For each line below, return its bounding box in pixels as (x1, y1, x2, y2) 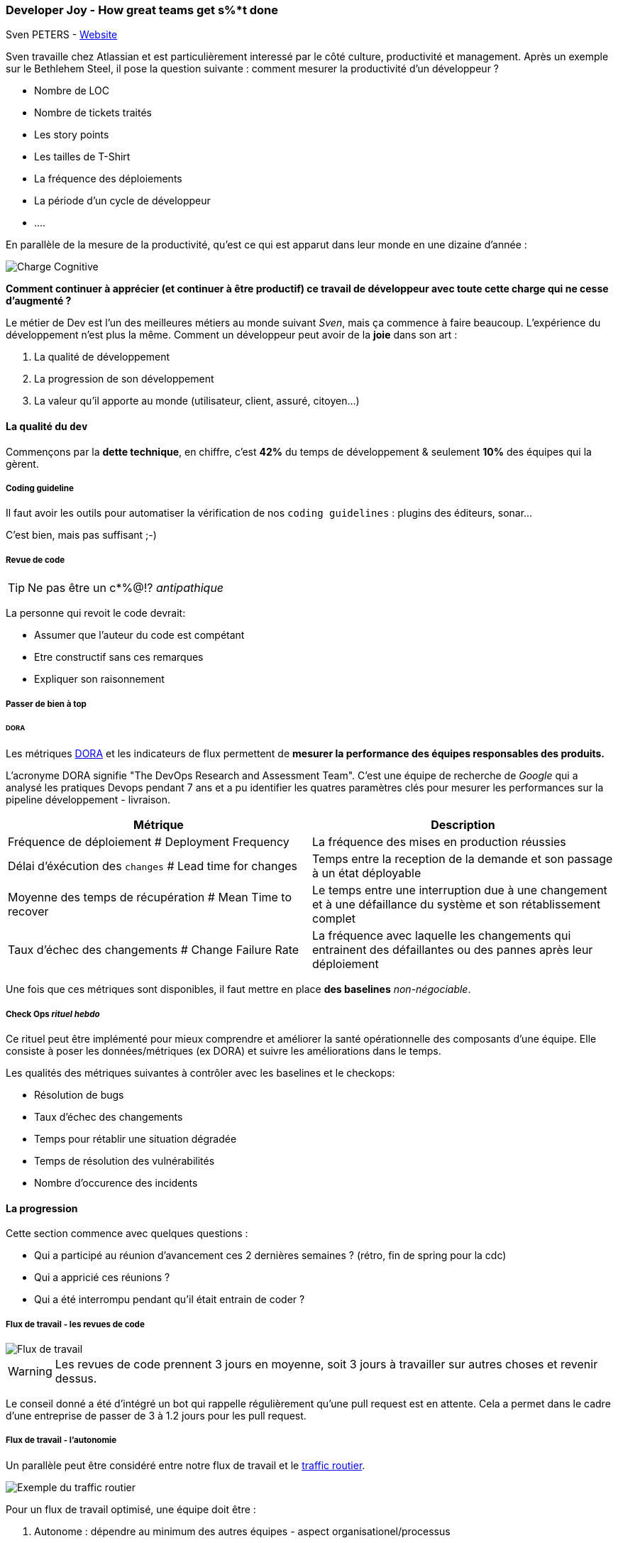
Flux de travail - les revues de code (6, 1319, 145, 1329)
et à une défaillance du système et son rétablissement (312, 897, 601, 912)
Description (431, 818, 495, 833)
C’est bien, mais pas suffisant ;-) (6, 529, 157, 542)
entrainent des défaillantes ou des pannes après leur (312, 943, 593, 957)
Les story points (34, 128, 109, 141)
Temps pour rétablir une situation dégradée (34, 1133, 237, 1146)
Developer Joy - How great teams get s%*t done (6, 3, 279, 17)
